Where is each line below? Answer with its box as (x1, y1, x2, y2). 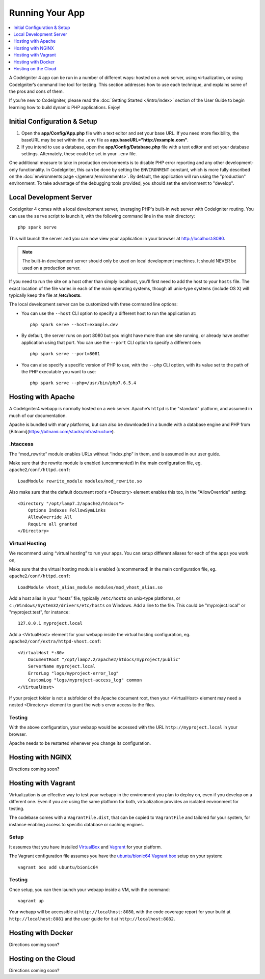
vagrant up (18, 898, 44, 904)
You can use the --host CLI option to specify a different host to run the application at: (21, 310, 196, 316)
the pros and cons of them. (9, 88, 64, 94)
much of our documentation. (9, 413, 67, 419)
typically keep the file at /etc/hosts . (9, 292, 82, 298)
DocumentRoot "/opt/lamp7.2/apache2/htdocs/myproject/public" (27, 656, 181, 662)
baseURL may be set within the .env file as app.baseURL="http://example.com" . (21, 137, 189, 143)
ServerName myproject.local (27, 664, 96, 669)
